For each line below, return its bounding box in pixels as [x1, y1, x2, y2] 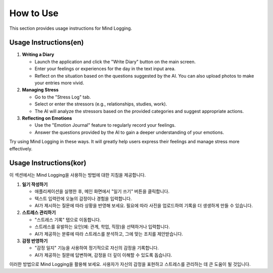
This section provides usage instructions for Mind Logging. [9, 25, 132, 31]
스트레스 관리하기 [22, 209, 56, 215]
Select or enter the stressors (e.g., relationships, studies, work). [34, 101, 167, 107]
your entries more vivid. [34, 80, 84, 86]
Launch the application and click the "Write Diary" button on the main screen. [34, 59, 196, 65]
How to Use [9, 8, 59, 19]
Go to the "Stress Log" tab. [34, 94, 91, 100]
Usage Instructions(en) [9, 38, 84, 47]
